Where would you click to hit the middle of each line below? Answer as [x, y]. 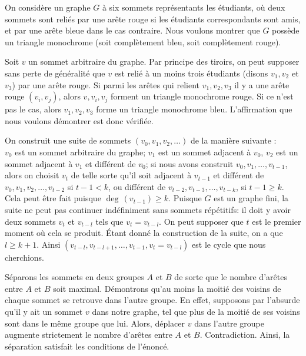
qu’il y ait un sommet [44, 312]
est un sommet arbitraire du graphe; [80, 152]
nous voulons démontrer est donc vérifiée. [79, 120]
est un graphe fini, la [251, 198]
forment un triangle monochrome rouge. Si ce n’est [202, 96]
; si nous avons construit [189, 163]
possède [286, 30]
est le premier [277, 221]
